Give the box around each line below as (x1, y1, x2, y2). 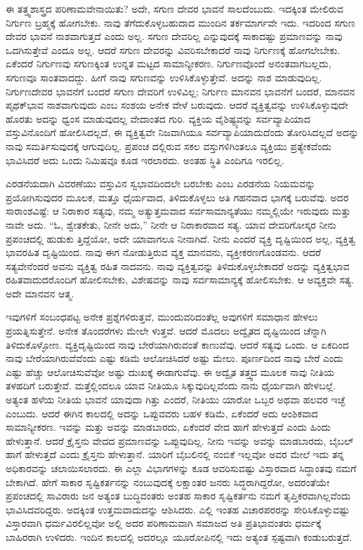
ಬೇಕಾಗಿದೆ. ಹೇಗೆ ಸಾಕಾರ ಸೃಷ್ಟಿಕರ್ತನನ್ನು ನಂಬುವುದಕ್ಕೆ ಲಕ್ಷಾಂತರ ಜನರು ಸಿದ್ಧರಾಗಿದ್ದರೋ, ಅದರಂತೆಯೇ (6, 474, 330, 489)
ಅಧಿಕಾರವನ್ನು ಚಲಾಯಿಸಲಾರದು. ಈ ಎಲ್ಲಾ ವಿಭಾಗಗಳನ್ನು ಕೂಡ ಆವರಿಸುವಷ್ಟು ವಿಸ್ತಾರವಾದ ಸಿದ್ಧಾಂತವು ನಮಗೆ (6, 461, 357, 475)
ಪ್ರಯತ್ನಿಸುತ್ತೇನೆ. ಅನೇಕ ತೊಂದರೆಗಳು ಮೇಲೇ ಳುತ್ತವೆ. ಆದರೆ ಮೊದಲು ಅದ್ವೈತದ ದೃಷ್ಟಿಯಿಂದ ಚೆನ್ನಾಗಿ (6, 323, 326, 338)
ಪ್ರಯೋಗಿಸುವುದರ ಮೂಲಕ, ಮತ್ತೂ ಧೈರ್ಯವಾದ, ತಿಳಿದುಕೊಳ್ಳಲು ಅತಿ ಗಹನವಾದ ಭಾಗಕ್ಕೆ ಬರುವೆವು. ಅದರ (6, 189, 349, 204)
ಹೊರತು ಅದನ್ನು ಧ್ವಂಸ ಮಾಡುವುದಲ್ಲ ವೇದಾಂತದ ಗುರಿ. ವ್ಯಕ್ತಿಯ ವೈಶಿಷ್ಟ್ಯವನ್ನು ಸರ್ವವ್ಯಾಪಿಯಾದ (6, 111, 311, 126)
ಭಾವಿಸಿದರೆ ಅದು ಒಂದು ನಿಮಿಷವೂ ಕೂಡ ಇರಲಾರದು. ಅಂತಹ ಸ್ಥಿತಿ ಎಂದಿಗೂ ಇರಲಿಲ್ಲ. (6, 152, 284, 167)
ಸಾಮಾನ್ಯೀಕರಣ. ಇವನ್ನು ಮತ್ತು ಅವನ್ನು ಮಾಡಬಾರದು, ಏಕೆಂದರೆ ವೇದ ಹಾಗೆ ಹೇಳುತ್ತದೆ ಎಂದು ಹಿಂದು (6, 420, 331, 434)
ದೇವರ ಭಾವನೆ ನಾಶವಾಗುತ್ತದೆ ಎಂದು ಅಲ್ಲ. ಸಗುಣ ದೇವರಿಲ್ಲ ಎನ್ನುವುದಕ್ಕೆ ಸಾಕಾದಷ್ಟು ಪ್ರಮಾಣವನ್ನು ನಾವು (6, 29, 343, 43)
